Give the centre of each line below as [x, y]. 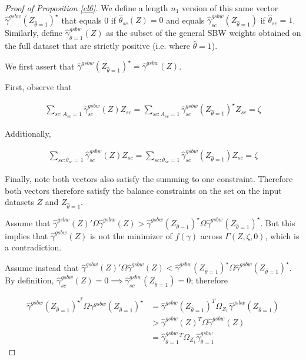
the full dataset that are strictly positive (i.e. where [97, 46]
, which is [282, 235]
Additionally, [28, 133]
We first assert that [40, 66]
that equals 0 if [89, 20]
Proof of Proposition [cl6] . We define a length [87, 8]
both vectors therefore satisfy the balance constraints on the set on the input [143, 190]
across [211, 235]
